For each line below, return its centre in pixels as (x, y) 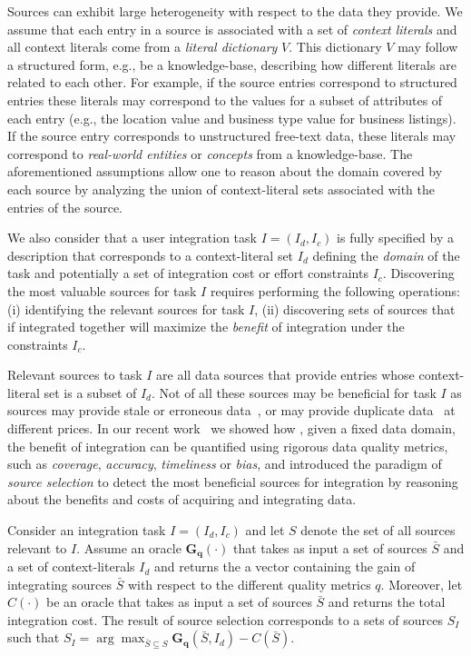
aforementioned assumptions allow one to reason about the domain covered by (225, 171)
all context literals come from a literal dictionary (142, 47)
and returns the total (387, 602)
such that (34, 637)
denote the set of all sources (378, 530)
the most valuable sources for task (102, 290)
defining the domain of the (386, 255)
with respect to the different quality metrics (249, 584)
